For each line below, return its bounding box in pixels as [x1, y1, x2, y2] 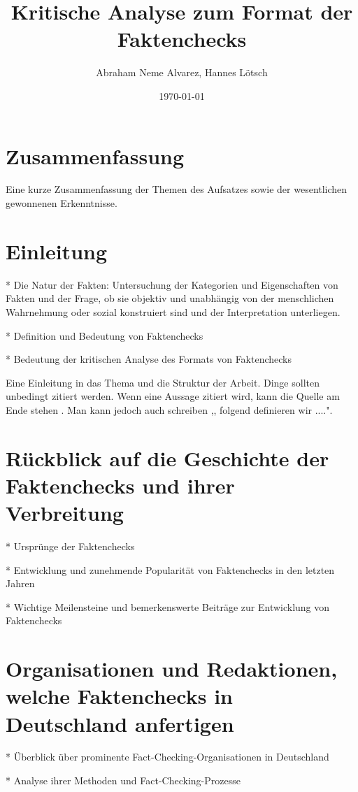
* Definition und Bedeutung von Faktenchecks [6, 328, 203, 343]
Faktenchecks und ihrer [6, 470, 235, 499]
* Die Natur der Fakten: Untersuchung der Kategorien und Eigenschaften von [6, 277, 338, 291]
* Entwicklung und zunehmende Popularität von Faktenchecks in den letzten [6, 562, 335, 577]
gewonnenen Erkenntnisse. [6, 196, 117, 210]
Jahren [6, 576, 35, 591]
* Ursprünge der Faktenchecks [6, 539, 135, 553]
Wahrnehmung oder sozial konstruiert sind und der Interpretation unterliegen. [6, 304, 341, 319]
